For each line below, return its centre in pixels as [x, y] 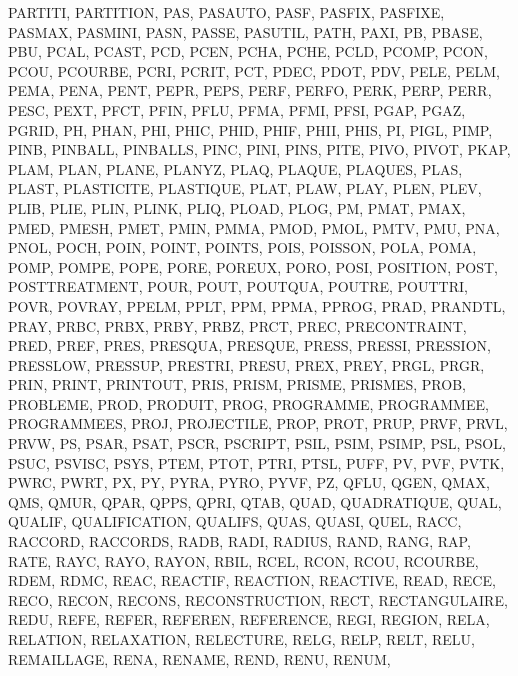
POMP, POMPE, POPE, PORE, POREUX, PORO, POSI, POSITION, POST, [253, 266]
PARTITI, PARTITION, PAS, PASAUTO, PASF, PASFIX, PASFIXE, [226, 12]
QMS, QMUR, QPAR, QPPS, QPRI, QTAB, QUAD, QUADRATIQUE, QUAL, [255, 501]
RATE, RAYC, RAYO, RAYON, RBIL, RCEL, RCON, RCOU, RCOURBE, [243, 560]
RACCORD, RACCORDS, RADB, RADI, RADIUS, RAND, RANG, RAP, [239, 541]
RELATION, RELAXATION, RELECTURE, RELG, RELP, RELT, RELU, [242, 639]
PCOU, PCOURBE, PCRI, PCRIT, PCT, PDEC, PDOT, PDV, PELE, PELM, [254, 70]
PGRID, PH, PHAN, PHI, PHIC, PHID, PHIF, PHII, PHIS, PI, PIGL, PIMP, [250, 129]
